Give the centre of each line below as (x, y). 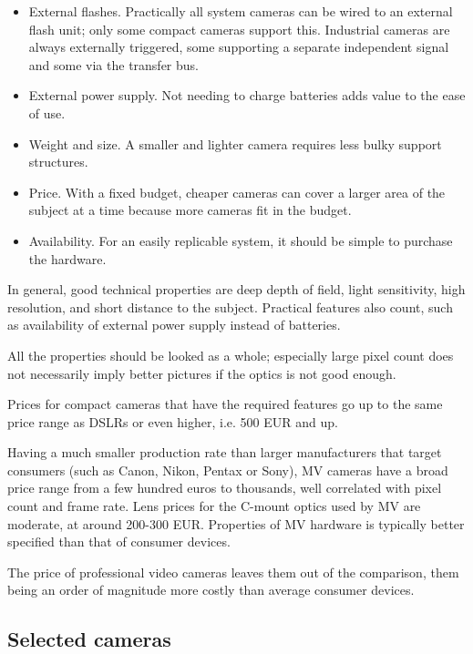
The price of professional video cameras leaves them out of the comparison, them (233, 572)
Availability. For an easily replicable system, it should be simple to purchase (241, 240)
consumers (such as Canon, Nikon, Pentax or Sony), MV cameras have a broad (228, 470)
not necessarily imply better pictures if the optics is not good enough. (202, 373)
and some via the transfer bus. (113, 64)
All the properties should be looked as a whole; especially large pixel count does (231, 355)
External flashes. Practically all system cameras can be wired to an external (241, 11)
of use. (47, 112)
